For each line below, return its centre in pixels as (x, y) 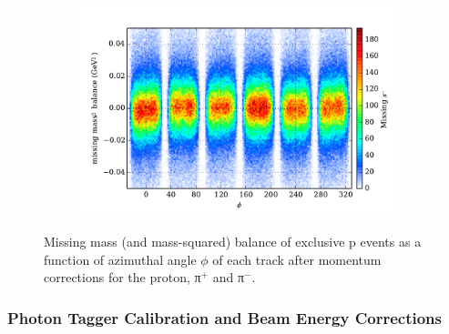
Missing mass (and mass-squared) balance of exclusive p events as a (233, 241)
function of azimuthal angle (120, 259)
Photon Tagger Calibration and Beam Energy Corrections (224, 317)
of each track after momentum (297, 259)
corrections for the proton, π (122, 277)
